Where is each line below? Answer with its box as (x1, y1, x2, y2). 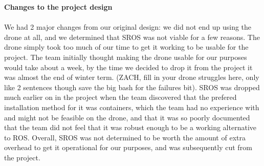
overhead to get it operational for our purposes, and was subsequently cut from (4, 142, 252, 153)
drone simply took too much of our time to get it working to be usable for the (4, 42, 249, 52)
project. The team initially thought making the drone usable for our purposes (4, 51, 247, 62)
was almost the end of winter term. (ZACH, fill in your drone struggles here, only (4, 72, 259, 82)
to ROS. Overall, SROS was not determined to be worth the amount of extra (4, 132, 246, 142)
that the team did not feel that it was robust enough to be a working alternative (4, 122, 256, 133)
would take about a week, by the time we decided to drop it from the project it (4, 61, 253, 72)
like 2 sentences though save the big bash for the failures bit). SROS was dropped (4, 81, 260, 92)
